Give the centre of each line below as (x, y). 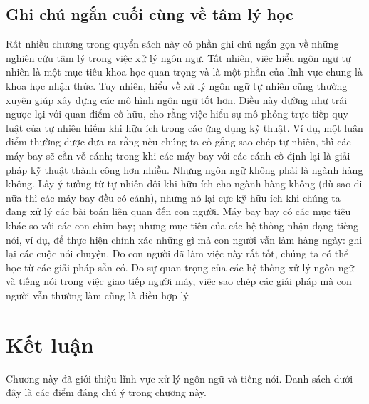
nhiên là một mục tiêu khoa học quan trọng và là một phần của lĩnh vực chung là (184, 72)
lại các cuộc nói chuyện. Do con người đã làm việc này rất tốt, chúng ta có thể (177, 253)
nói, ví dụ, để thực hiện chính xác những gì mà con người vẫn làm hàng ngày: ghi (184, 239)
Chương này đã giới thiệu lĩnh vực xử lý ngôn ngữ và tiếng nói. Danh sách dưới (180, 378)
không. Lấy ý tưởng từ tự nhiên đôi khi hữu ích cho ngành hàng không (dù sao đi (184, 183)
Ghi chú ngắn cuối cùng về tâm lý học (150, 14)
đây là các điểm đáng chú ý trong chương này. (106, 392)
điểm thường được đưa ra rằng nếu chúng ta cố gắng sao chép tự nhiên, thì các (178, 141)
